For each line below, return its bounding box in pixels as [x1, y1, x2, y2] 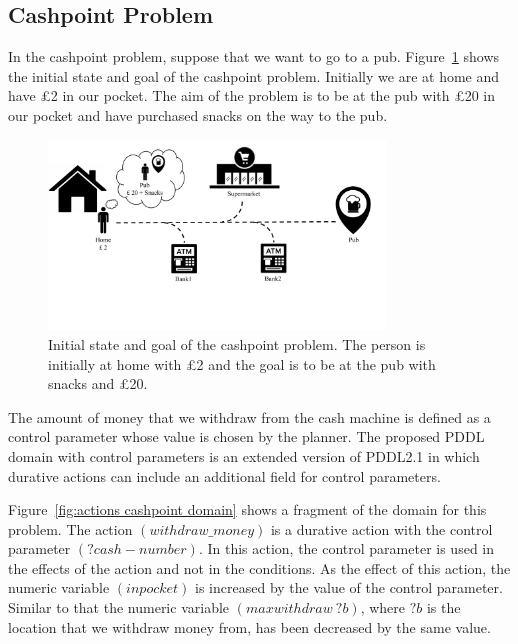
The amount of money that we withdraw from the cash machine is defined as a [8, 406, 491, 427]
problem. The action [8, 518, 133, 539]
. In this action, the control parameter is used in [198, 538, 495, 559]
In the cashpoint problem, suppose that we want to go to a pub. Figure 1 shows [8, 46, 500, 67]
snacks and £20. [48, 373, 148, 394]
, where [360, 597, 406, 618]
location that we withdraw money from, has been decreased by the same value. [8, 616, 491, 637]
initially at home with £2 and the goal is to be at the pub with [48, 353, 436, 374]
